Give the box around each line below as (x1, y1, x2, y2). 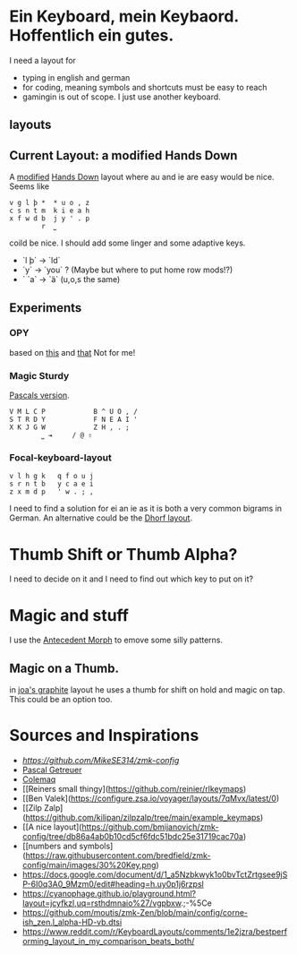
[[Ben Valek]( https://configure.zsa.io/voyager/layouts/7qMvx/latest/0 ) (21, 793, 280, 804)
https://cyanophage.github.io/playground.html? (21, 889, 197, 899)
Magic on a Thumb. (9, 660, 119, 675)
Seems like (9, 181, 50, 192)
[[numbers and (21, 840, 78, 852)
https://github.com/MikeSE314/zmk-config (21, 755, 180, 766)
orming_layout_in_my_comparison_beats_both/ (21, 936, 195, 947)
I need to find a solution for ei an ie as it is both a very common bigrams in (9, 503, 283, 514)
